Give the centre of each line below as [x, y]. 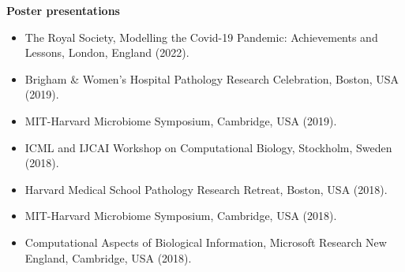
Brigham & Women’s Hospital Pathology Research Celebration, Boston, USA [212, 78]
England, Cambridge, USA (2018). [108, 257]
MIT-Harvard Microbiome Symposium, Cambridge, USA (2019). [181, 120]
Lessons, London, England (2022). [107, 52]
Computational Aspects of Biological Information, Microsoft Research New [206, 242]
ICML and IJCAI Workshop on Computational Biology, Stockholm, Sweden [208, 147]
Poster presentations [63, 10]
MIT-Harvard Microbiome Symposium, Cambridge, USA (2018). [181, 216]
